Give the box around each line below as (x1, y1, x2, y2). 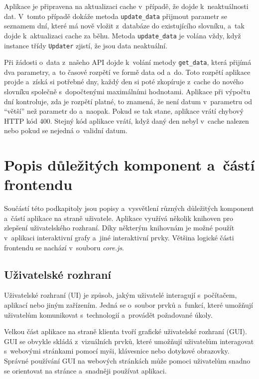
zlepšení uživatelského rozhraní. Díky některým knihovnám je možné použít (4, 222, 235, 233)
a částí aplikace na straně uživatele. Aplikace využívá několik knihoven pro (4, 212, 233, 223)
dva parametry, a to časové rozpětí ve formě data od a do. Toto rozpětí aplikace (4, 66, 251, 77)
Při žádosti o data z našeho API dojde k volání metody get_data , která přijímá (4, 57, 252, 67)
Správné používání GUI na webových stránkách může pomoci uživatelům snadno (4, 356, 251, 366)
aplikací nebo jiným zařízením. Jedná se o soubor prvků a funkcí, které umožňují (4, 300, 253, 310)
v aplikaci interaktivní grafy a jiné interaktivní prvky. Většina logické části (4, 232, 234, 243)
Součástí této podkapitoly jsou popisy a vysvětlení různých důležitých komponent (4, 203, 254, 213)
